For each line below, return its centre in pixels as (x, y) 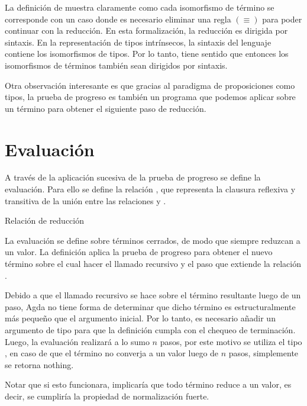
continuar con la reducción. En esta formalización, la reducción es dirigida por (146, 30)
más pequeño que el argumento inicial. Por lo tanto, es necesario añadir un (140, 318)
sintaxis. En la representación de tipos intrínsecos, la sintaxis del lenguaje (138, 42)
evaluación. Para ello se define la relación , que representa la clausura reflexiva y (150, 189)
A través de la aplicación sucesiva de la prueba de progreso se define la (133, 177)
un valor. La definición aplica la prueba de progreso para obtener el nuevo (139, 252)
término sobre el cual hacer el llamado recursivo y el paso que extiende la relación (153, 264)
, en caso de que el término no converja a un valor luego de (112, 353)
